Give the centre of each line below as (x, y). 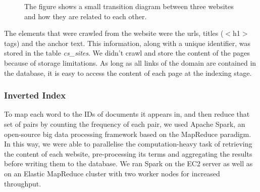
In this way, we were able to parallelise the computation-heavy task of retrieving (128, 144)
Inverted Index (35, 95)
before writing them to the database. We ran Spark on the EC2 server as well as (128, 163)
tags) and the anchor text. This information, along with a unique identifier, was (127, 43)
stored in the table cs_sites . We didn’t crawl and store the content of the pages (127, 53)
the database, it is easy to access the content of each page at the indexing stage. (128, 73)
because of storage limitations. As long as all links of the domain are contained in (130, 62)
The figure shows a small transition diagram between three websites (129, 6)
